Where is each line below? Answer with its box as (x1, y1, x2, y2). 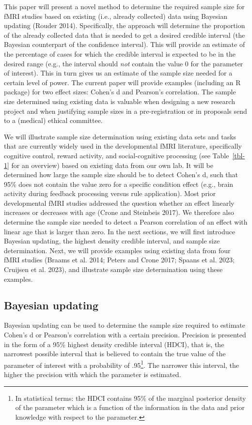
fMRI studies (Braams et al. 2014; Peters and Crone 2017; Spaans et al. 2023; (4, 255, 235, 265)
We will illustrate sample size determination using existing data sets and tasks (4, 131, 236, 141)
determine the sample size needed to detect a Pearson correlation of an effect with (4, 217, 248, 227)
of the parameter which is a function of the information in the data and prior (15, 402, 245, 412)
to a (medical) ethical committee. (4, 115, 103, 125)
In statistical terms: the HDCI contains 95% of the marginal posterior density (15, 393, 246, 403)
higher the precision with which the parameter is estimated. (4, 369, 181, 379)
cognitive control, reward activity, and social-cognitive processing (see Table (4, 150, 229, 160)
